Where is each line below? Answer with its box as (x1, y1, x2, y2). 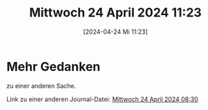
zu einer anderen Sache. (6, 81, 77, 90)
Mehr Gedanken (6, 58, 101, 74)
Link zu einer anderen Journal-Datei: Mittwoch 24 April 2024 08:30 (6, 95, 198, 103)
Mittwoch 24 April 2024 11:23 (29, 5, 202, 21)
